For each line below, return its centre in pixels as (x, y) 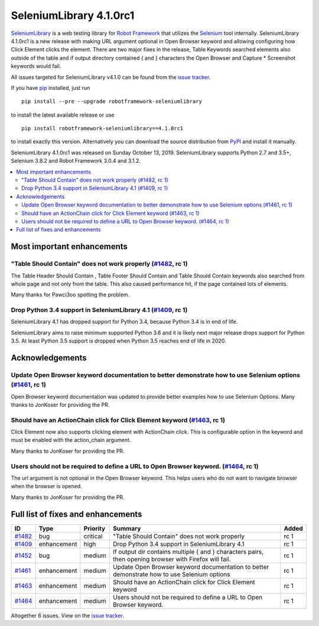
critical (93, 536)
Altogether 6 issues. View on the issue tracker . (67, 615)
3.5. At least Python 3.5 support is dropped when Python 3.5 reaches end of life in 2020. (119, 341)
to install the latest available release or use (63, 115)
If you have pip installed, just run (51, 88)
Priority (95, 528)
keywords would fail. (36, 66)
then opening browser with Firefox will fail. (172, 559)
